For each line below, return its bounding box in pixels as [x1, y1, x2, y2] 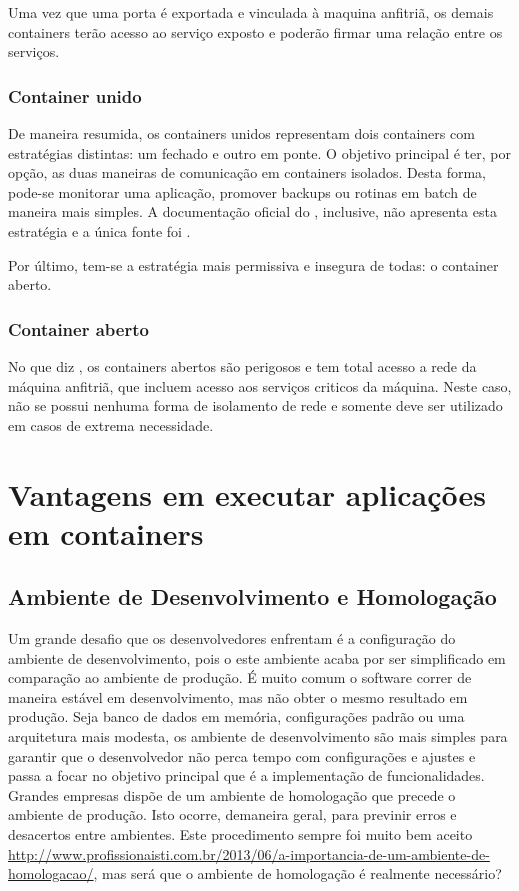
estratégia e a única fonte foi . [8, 220, 191, 241]
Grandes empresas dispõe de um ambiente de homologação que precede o [8, 784, 456, 805]
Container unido [8, 83, 142, 108]
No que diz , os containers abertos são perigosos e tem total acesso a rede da [8, 355, 477, 376]
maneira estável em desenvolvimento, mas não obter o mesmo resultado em [8, 686, 468, 707]
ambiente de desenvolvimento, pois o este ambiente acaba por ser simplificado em [8, 647, 506, 668]
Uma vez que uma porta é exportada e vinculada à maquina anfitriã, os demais [8, 2, 494, 22]
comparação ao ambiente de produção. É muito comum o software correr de [8, 667, 472, 688]
